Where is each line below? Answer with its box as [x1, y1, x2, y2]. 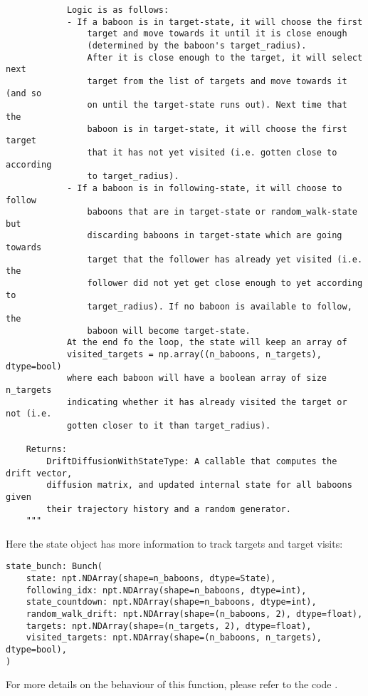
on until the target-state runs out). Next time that [87, 100, 347, 111]
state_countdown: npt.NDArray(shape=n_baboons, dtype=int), [26, 597, 317, 608]
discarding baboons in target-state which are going [87, 230, 342, 241]
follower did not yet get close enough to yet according [87, 278, 363, 289]
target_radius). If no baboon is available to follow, [87, 302, 352, 312]
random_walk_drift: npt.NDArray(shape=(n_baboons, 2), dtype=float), [26, 609, 363, 620]
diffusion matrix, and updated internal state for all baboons [46, 480, 352, 491]
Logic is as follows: [66, 5, 169, 15]
